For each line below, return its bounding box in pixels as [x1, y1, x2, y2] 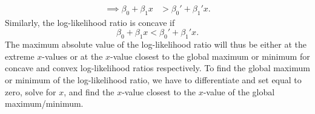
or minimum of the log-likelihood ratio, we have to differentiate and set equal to [5, 74, 302, 86]
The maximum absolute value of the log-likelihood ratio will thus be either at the [5, 38, 307, 51]
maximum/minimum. [5, 97, 84, 110]
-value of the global [203, 85, 275, 98]
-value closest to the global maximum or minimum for [110, 49, 310, 62]
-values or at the [42, 49, 103, 62]
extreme [5, 49, 35, 62]
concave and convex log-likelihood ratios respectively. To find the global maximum [5, 62, 310, 74]
